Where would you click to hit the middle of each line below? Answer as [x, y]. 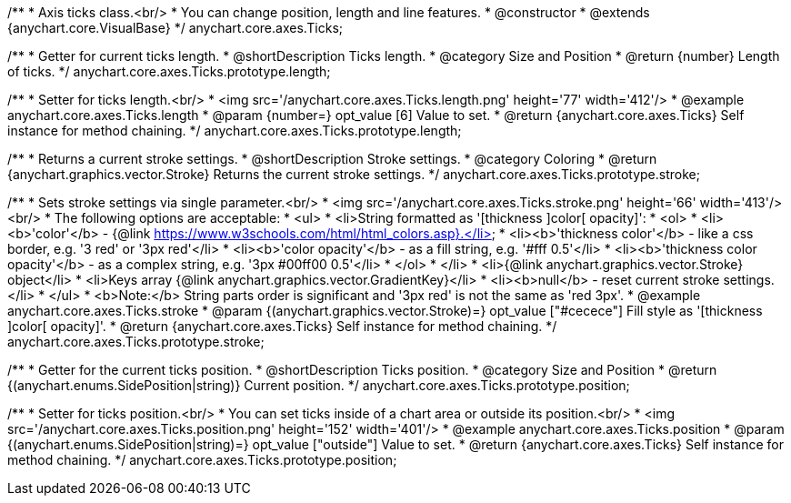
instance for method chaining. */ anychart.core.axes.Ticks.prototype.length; [235, 131]
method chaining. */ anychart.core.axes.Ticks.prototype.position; [202, 460]
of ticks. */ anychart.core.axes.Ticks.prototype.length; [169, 71]
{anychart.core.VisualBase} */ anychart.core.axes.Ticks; [175, 28]
